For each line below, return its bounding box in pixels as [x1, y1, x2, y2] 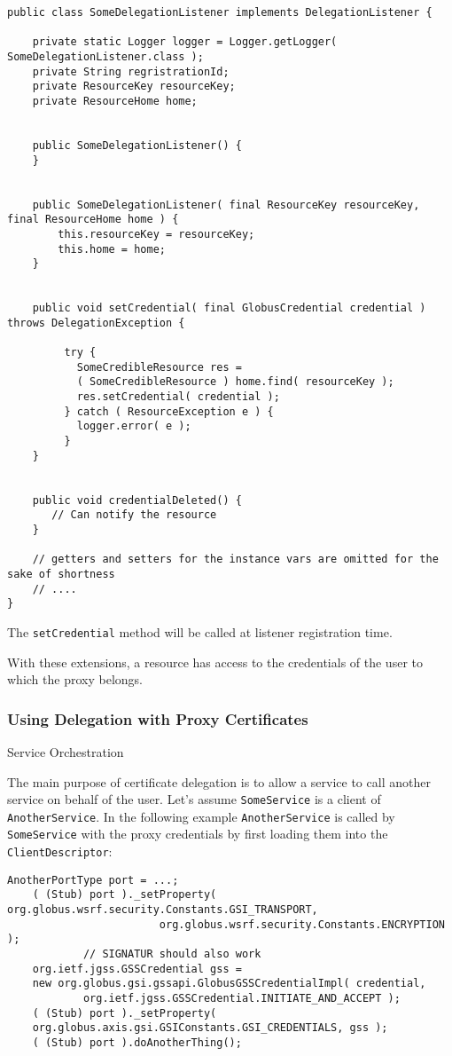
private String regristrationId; [32, 65, 230, 78]
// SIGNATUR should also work [82, 948, 261, 961]
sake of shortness [7, 567, 115, 580]
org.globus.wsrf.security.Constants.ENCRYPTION [159, 918, 445, 931]
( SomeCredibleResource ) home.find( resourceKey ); [76, 375, 394, 389]
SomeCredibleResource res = [76, 360, 242, 374]
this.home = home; [58, 242, 166, 256]
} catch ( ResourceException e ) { [64, 405, 274, 418]
